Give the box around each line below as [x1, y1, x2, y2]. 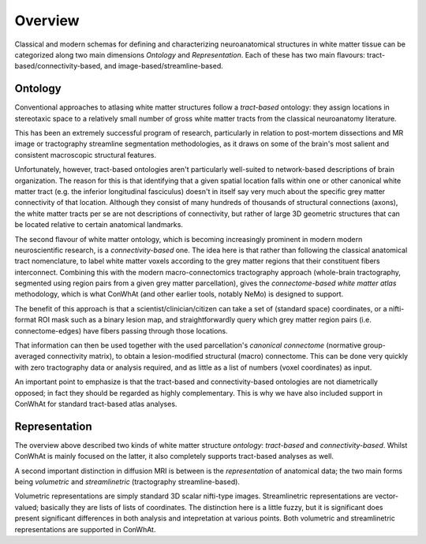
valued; [14, 502, 39, 512]
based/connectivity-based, [14, 61, 103, 71]
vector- [375, 491, 398, 501]
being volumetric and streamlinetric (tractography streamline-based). [14, 477, 241, 486]
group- [363, 341, 386, 350]
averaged [14, 352, 46, 361]
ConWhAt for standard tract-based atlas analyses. [14, 399, 177, 408]
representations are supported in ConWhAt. [14, 524, 156, 534]
